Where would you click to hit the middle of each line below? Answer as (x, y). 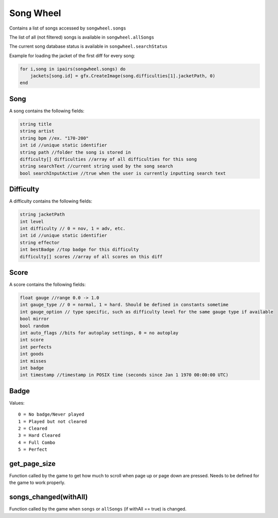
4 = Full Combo (37, 442)
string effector (40, 242)
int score (32, 340)
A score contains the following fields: (48, 285)
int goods (32, 354)
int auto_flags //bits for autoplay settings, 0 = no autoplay (99, 333)
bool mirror (35, 319)
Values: (17, 403)
